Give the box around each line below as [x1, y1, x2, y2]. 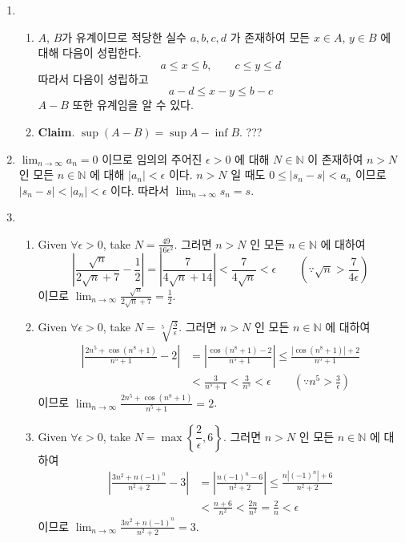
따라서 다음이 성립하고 [38, 70, 149, 87]
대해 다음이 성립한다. [38, 44, 142, 61]
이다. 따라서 [110, 181, 170, 198]
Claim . [38, 123, 75, 140]
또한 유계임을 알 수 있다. [72, 96, 194, 113]
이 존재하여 [307, 150, 363, 167]
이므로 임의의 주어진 [102, 150, 202, 167]
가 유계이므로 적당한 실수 [62, 28, 186, 45]
